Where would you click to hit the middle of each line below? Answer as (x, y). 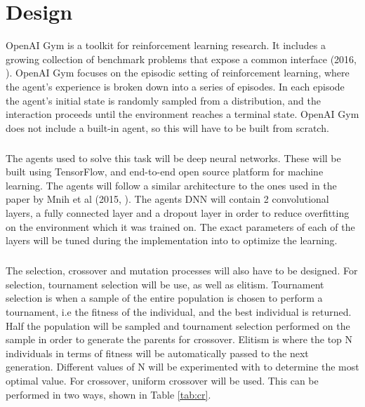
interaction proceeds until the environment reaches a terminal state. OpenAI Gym (182, 114)
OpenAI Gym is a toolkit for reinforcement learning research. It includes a (166, 45)
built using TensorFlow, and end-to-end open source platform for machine (165, 172)
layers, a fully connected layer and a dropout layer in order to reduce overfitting (178, 213)
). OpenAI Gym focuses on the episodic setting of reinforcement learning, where (178, 73)
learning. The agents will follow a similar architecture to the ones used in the (171, 185)
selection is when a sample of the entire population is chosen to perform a (164, 298)
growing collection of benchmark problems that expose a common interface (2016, (181, 59)
